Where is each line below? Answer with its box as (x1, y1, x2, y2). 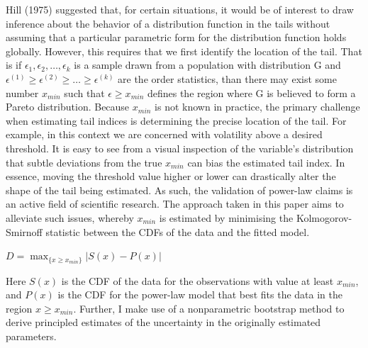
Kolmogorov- (296, 210, 352, 225)
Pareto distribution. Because (6, 99, 130, 114)
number (6, 85, 39, 100)
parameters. (6, 328, 57, 343)
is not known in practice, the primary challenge (155, 99, 360, 114)
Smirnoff (6, 224, 43, 239)
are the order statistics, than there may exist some (118, 71, 337, 86)
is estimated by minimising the (159, 210, 294, 225)
